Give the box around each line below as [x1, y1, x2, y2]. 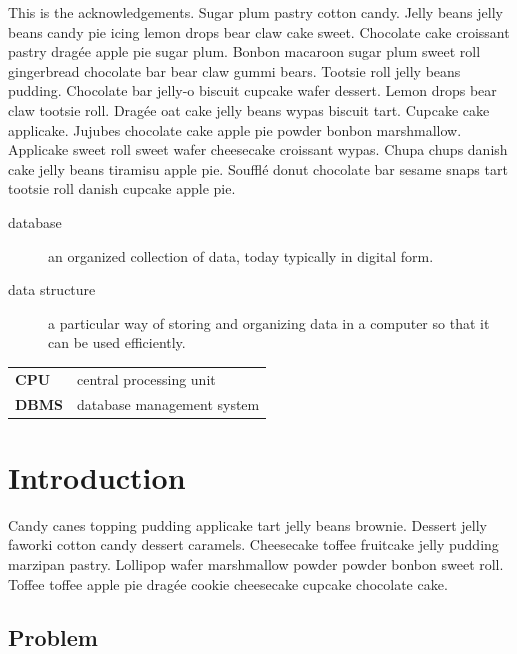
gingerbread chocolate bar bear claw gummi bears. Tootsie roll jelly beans [8, 60, 461, 81]
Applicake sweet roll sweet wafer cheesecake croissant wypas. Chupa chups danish [8, 139, 508, 160]
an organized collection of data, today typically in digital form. [48, 245, 434, 266]
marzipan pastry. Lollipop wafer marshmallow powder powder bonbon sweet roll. [8, 553, 504, 574]
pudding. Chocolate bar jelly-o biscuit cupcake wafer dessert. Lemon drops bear [8, 80, 497, 101]
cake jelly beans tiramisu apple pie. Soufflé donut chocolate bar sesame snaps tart [8, 158, 508, 179]
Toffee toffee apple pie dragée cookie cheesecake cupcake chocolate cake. [8, 573, 448, 594]
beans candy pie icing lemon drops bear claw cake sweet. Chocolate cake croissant [8, 21, 510, 42]
